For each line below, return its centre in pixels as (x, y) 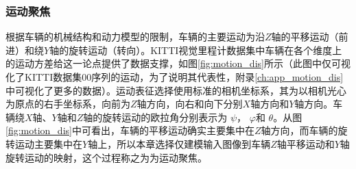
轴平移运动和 (306, 143)
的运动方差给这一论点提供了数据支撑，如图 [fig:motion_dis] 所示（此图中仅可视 (178, 63)
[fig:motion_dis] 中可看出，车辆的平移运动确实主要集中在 (130, 130)
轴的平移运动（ (305, 37)
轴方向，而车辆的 (299, 130)
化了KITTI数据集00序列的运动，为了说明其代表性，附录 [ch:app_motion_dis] (175, 77)
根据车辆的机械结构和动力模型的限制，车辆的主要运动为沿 (135, 37)
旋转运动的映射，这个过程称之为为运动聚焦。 (106, 157)
